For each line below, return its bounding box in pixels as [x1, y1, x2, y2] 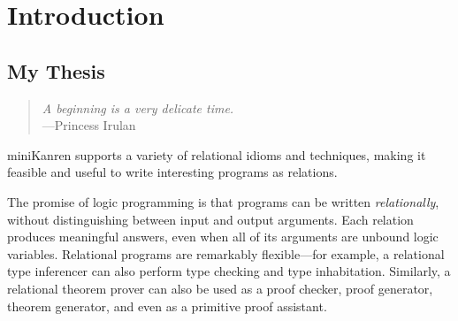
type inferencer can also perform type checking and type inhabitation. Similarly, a [7, 262, 451, 280]
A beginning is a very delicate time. [42, 98, 234, 117]
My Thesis [7, 57, 105, 84]
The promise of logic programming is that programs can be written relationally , [7, 192, 439, 210]
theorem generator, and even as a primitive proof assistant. [7, 296, 327, 315]
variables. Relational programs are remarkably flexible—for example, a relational [7, 244, 445, 263]
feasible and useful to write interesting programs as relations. [7, 163, 338, 181]
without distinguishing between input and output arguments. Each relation [7, 210, 414, 228]
